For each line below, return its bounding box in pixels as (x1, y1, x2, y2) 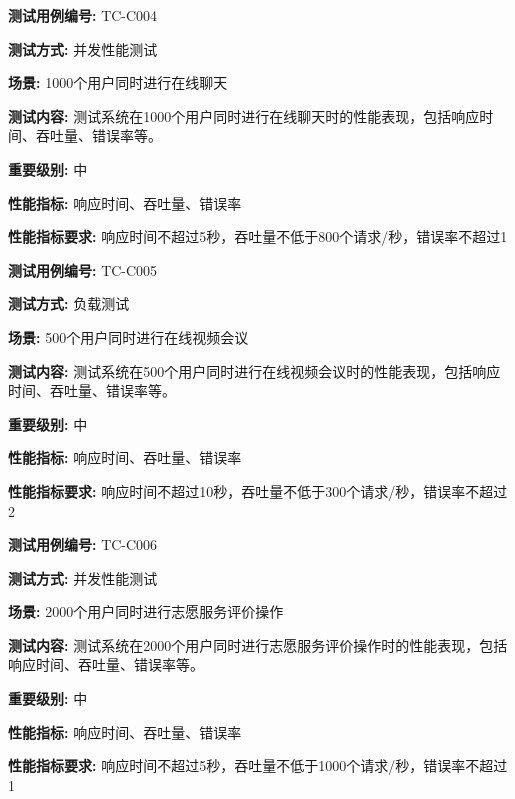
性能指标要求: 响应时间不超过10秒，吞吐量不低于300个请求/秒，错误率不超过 (8, 480, 508, 501)
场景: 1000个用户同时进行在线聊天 (8, 72, 228, 93)
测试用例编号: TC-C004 (8, 5, 158, 25)
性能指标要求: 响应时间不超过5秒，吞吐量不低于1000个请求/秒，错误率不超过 (8, 755, 508, 776)
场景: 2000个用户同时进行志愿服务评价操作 (8, 601, 284, 622)
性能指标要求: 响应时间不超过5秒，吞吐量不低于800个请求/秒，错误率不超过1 (8, 226, 508, 247)
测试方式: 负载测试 (8, 293, 130, 314)
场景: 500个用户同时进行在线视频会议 (8, 326, 249, 347)
